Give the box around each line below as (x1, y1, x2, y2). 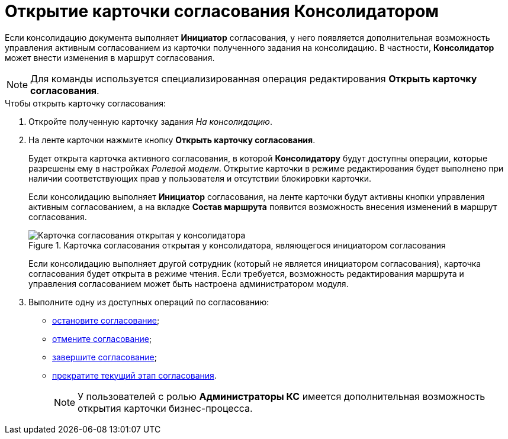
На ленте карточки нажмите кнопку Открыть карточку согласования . (28, 134, 316, 145)
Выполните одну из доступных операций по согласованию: (28, 296, 269, 307)
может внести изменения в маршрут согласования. (5, 52, 215, 63)
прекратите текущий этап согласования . (52, 370, 217, 380)
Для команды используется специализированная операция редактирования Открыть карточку (30, 72, 477, 85)
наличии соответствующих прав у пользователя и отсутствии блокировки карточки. (28, 173, 372, 183)
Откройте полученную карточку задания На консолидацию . (28, 116, 272, 127)
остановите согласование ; (52, 315, 160, 325)
